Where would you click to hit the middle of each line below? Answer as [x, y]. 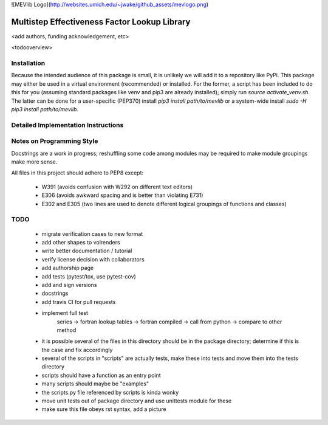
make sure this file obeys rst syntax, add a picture [104, 409]
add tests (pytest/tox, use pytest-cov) [89, 276]
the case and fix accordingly [77, 350]
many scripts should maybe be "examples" [95, 384]
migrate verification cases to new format [92, 233]
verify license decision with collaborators [93, 259]
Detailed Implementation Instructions [67, 125]
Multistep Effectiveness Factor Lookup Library [101, 22]
